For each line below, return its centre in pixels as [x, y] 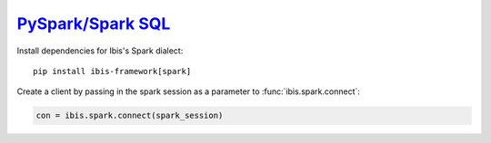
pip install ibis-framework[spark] [112, 71]
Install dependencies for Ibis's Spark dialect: [100, 51]
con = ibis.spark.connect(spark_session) [130, 116]
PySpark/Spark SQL [94, 24]
